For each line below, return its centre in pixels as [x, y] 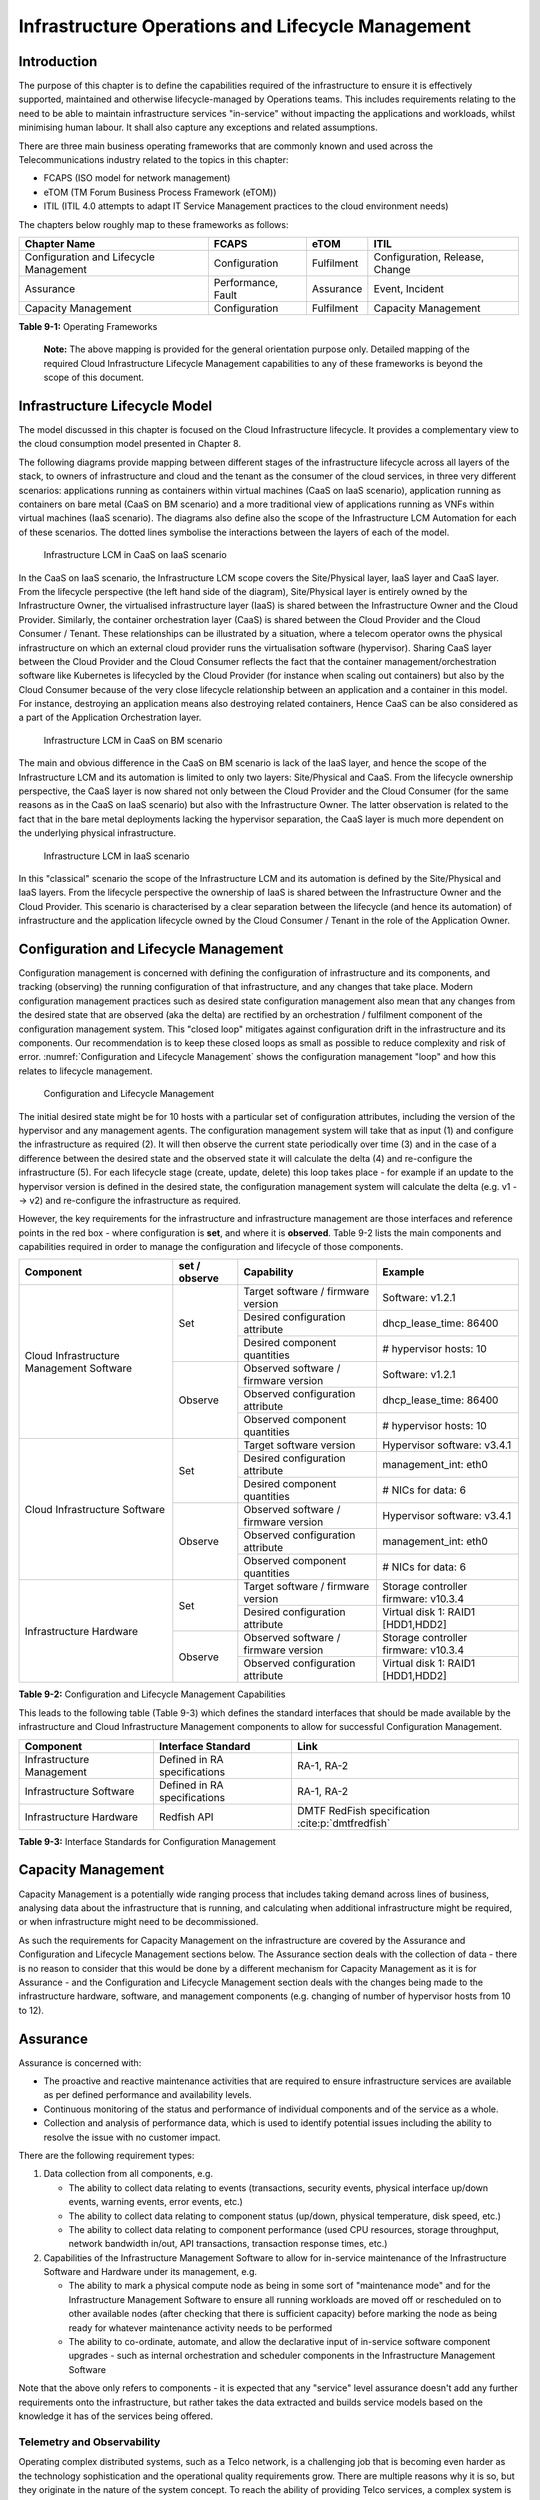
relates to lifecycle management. [85, 1071]
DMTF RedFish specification [363, 1810]
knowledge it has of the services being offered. [116, 2416]
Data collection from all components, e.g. [128, 2174]
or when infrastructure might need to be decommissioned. [138, 1922]
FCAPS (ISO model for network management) [137, 178]
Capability [268, 1272]
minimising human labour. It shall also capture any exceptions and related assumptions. [198, 127]
